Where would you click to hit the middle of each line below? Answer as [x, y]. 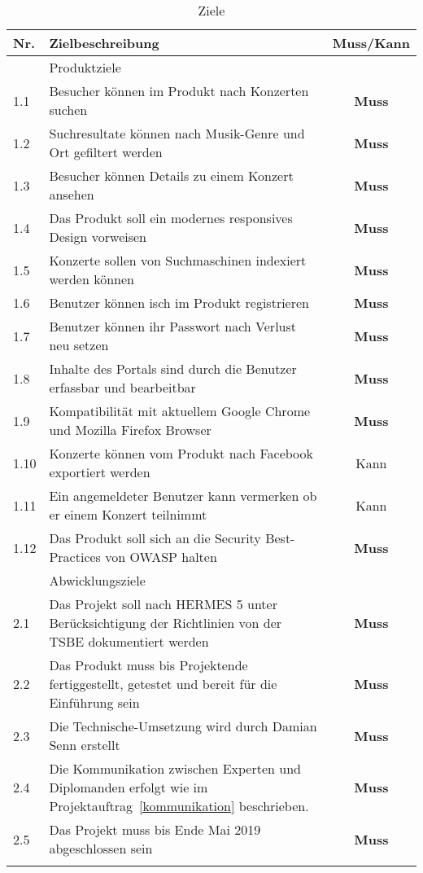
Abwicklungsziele [97, 580]
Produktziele [85, 67]
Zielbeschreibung [104, 43]
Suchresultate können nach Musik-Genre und [177, 133]
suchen [68, 110]
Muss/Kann [371, 43]
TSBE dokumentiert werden [129, 641]
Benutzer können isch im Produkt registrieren [179, 303]
